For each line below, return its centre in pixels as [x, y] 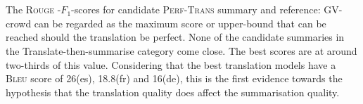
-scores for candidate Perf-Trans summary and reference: [196, 9]
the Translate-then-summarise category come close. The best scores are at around [181, 50]
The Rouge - [33, 9]
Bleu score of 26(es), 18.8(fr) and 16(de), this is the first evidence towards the [174, 78]
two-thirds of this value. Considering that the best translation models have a [171, 64]
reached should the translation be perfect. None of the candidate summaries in [175, 37]
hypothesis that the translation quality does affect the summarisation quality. [173, 92]
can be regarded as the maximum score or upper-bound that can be [180, 23]
